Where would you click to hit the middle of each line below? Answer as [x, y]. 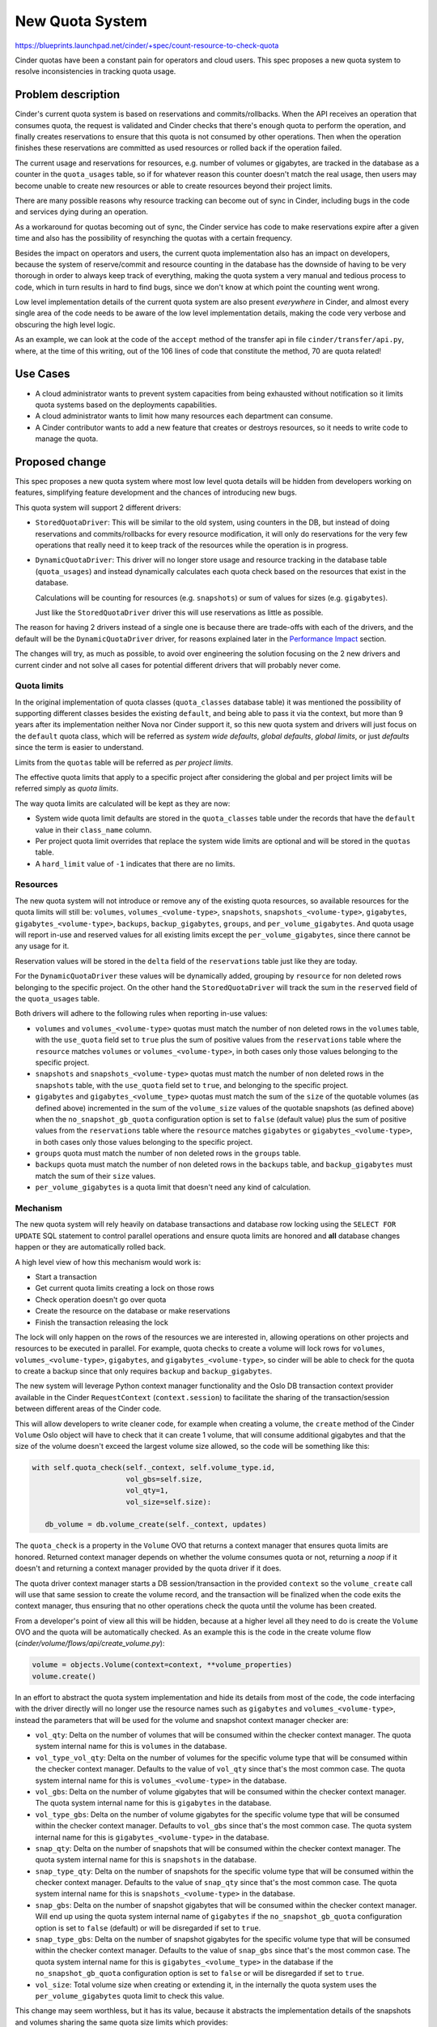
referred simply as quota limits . [67, 789]
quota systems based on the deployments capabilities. [126, 405]
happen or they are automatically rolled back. [90, 1247]
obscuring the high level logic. [65, 324]
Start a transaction [66, 1276]
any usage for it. [42, 946]
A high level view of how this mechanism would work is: [108, 1262]
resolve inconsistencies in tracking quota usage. [95, 71]
